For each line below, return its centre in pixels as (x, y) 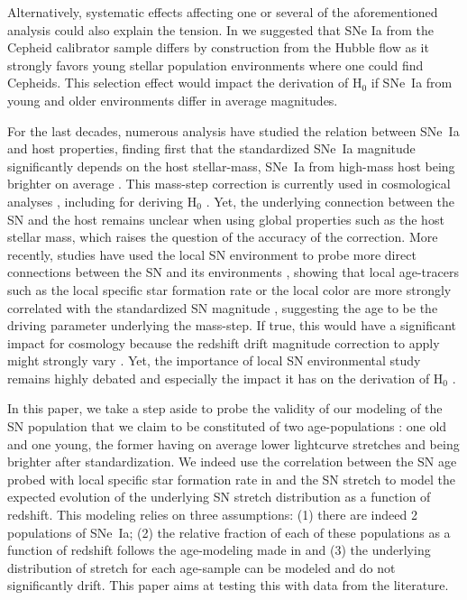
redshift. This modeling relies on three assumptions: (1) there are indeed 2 (212, 515)
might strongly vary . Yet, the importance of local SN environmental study (214, 360)
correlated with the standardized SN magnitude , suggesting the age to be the (223, 307)
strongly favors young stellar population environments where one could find (215, 65)
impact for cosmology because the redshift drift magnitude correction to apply (224, 342)
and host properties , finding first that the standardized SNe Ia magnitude (211, 148)
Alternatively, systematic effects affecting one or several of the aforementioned (223, 12)
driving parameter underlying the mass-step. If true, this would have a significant (232, 325)
